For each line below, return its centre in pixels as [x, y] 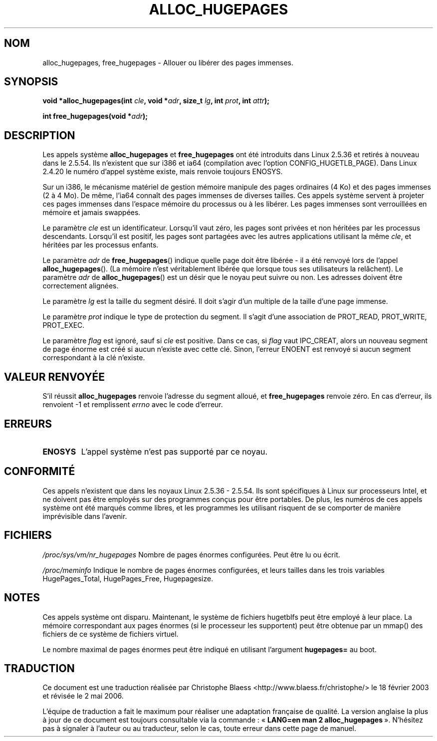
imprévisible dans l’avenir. [85, 516]
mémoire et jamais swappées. [92, 213]
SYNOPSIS [31, 82]
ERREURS [28, 424]
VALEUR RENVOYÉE [54, 377]
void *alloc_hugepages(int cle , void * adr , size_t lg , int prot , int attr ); [156, 101]
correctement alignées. [81, 286]
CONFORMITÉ [40, 472]
